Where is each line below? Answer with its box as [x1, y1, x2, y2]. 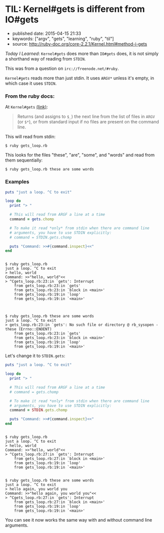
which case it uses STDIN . [5, 80, 57, 86]
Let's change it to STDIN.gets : [5, 353, 65, 359]
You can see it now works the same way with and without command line [5, 517, 153, 523]
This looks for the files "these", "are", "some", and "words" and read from [5, 152, 155, 158]
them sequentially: [5, 157, 43, 163]
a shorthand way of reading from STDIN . [5, 56, 86, 61]
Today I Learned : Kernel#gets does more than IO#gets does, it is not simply [5, 51, 159, 57]
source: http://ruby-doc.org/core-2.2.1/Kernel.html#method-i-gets [12, 41, 147, 47]
